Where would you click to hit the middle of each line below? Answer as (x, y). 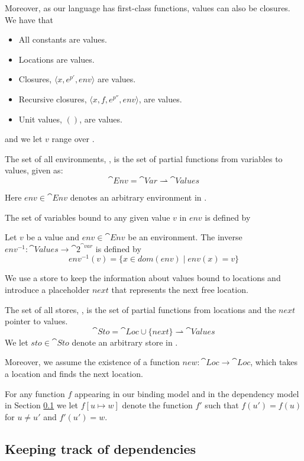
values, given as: (34, 170)
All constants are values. (63, 39)
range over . (73, 139)
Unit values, (40, 119)
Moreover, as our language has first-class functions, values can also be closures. (148, 8)
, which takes (274, 362)
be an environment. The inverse (185, 237)
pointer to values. (36, 321)
